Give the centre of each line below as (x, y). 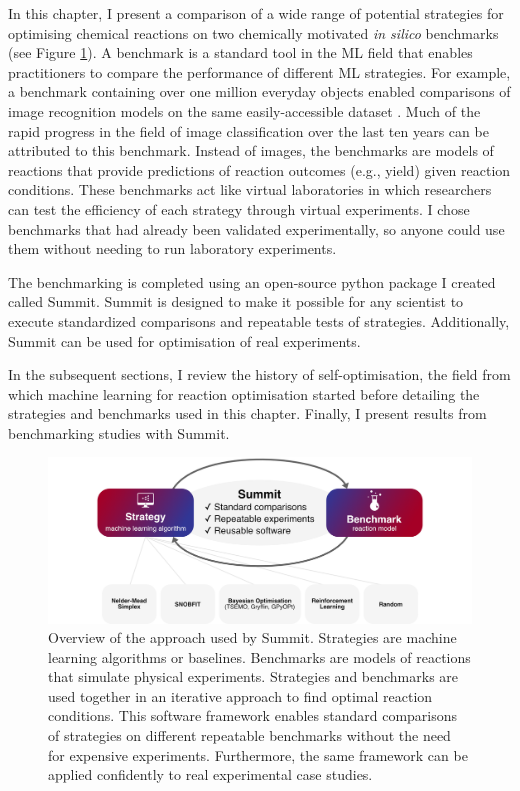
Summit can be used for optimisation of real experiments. (184, 340)
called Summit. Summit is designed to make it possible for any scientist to (236, 301)
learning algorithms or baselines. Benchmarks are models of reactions (259, 656)
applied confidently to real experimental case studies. (210, 774)
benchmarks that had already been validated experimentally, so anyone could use (256, 228)
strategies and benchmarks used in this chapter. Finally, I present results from (247, 413)
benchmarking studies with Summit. (119, 432)
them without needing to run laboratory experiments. (172, 248)
